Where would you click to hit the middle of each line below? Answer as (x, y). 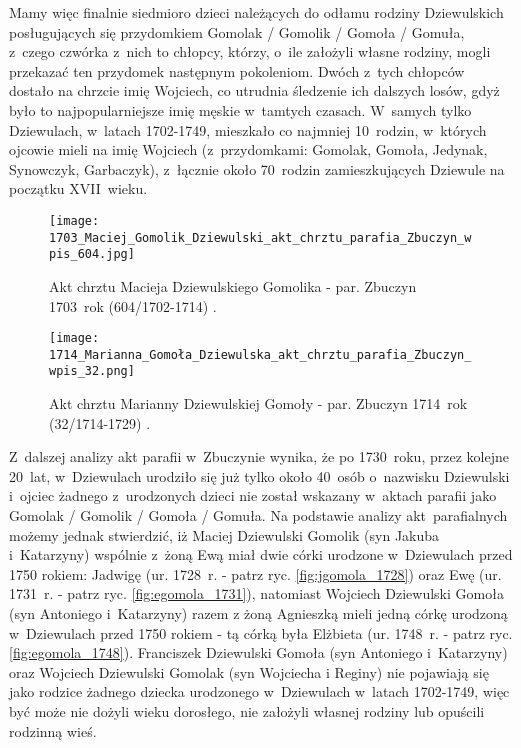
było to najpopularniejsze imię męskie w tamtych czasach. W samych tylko (240, 109)
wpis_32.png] (92, 371)
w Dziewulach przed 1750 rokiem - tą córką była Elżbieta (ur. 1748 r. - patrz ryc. (261, 632)
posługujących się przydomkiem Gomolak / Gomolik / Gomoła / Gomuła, (237, 31)
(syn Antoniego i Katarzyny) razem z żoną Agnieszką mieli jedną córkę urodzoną (258, 613)
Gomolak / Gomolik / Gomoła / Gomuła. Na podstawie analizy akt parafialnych (258, 515)
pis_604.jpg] (92, 254)
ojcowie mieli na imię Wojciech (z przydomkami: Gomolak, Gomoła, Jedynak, (248, 149)
